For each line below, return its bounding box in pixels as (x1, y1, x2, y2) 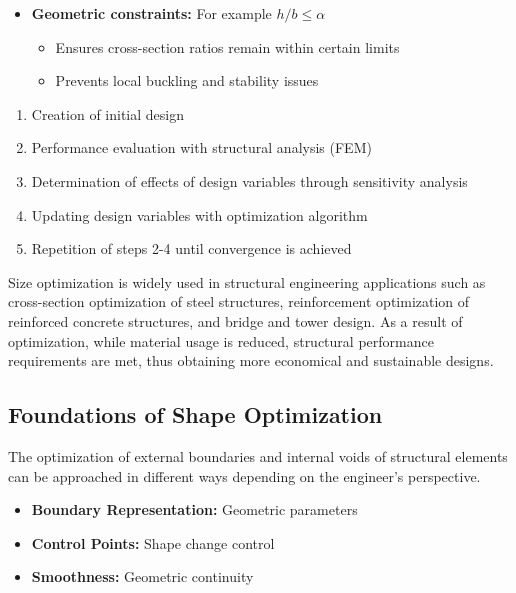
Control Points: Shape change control (31, 532, 275, 553)
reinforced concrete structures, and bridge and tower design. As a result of (8, 310, 463, 331)
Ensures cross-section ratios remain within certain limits (55, 36, 400, 57)
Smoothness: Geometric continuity (31, 566, 254, 587)
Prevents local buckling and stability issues (55, 70, 319, 91)
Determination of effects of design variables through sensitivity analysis (31, 170, 468, 191)
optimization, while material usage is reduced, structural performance (8, 330, 434, 351)
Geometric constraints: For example (31, 3, 272, 23)
